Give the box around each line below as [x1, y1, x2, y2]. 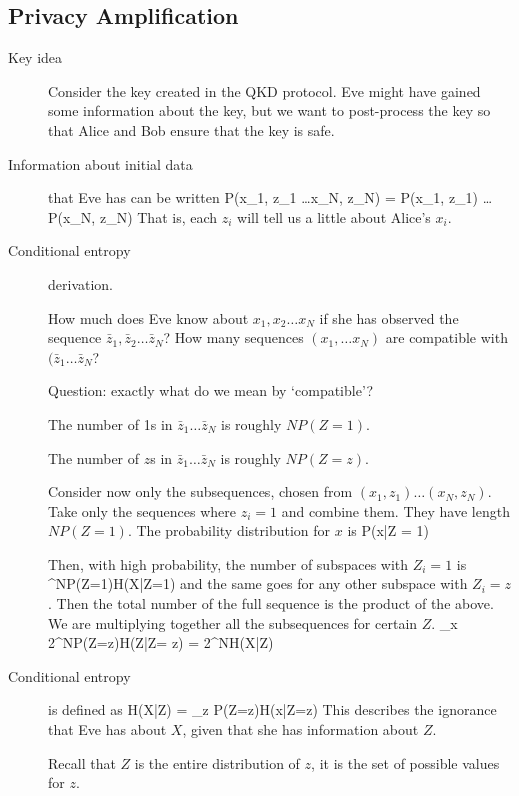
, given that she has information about [182, 719, 419, 740]
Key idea [8, 47, 63, 68]
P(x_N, [48, 206, 96, 227]
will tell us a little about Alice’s [237, 206, 431, 227]
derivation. [48, 273, 114, 294]
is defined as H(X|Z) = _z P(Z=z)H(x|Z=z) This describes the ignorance [48, 699, 497, 720]
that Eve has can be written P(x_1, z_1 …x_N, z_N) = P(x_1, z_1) [48, 187, 479, 208]
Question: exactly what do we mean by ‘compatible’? [48, 380, 374, 401]
